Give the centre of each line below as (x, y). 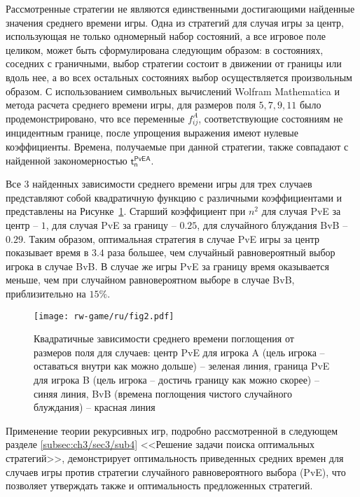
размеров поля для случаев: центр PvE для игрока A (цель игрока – (179, 352)
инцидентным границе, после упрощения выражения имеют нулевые (152, 133)
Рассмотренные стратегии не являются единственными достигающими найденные (180, 8)
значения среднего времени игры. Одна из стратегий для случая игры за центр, (175, 22)
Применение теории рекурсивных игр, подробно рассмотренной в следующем (172, 430)
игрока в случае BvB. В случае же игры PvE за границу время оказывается (168, 266)
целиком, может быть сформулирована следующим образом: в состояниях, (165, 49)
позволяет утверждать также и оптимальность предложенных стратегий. (159, 485)
